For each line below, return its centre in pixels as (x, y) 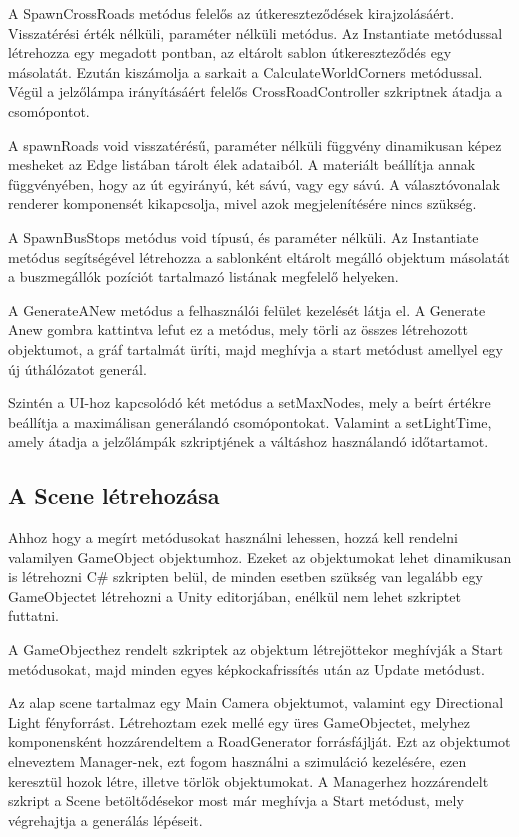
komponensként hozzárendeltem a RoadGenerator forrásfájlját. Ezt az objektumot (259, 741)
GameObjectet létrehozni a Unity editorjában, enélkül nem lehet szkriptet (234, 595)
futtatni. (33, 615)
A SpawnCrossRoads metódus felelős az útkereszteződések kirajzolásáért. (231, 13)
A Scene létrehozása (114, 495)
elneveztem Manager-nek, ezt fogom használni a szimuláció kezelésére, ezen (237, 761)
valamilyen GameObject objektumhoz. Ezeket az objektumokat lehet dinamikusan (260, 556)
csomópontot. (49, 110)
